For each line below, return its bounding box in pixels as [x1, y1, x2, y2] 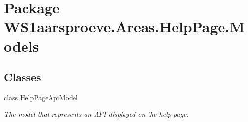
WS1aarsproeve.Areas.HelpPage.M [4, 17, 245, 37]
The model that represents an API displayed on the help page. [4, 108, 189, 119]
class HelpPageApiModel [4, 92, 78, 102]
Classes [4, 69, 41, 84]
